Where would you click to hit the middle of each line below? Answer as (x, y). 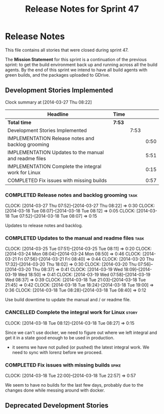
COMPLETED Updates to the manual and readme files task (75, 238)
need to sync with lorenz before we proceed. (57, 352)
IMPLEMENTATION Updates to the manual (56, 152)
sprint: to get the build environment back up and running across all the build (81, 64)
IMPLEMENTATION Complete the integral (54, 166)
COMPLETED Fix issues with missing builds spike (63, 365)
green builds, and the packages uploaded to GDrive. (58, 75)
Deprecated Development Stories (57, 405)
